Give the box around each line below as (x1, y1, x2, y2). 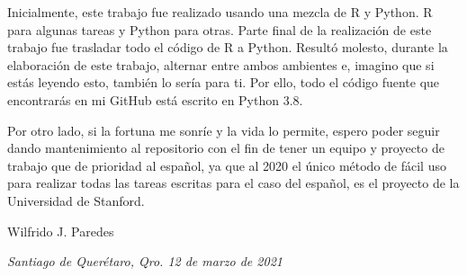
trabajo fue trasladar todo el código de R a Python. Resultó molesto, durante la (7, 38, 448, 57)
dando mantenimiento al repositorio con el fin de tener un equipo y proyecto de (7, 138, 445, 157)
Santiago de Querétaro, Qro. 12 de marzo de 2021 (7, 252, 283, 271)
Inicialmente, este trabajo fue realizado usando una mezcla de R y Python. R (7, 3, 433, 21)
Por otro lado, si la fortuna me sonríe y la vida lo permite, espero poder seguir (7, 120, 440, 139)
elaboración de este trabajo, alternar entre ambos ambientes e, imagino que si (7, 55, 435, 74)
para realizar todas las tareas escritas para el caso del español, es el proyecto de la (7, 174, 460, 192)
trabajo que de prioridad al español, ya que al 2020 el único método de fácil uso (7, 156, 446, 174)
